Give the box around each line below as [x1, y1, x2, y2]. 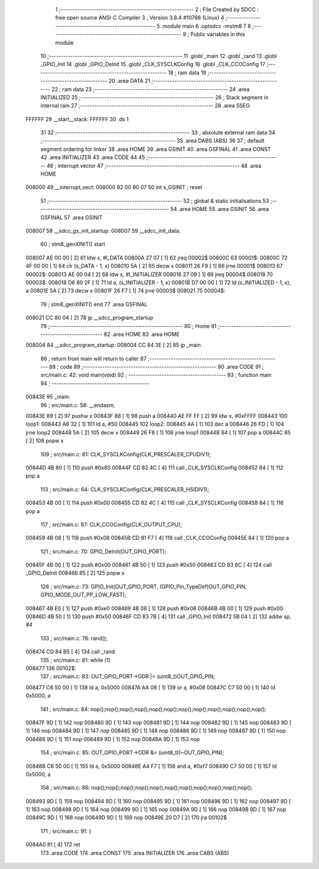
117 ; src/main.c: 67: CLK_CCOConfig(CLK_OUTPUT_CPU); [40, 521, 183, 528]
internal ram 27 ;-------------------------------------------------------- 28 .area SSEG [40, 102, 250, 109]
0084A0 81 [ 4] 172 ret [25, 841, 81, 848]
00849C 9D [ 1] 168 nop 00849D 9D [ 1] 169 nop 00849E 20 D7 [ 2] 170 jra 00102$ [25, 814, 227, 821]
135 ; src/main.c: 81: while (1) [40, 656, 110, 663]
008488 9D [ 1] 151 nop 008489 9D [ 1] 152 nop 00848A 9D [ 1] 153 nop [25, 735, 200, 742]
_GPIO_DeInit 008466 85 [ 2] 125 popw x [25, 569, 125, 576]
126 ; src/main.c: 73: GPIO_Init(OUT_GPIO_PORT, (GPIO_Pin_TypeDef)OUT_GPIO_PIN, [40, 583, 247, 590]
